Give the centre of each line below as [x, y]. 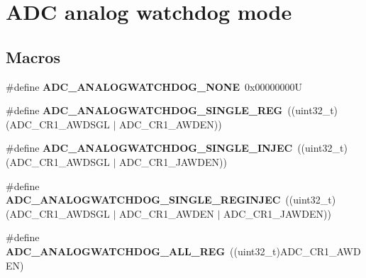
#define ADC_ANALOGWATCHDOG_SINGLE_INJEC [149, 148]
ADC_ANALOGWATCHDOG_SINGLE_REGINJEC [143, 200]
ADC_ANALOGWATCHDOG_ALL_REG [116, 251]
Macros [33, 56]
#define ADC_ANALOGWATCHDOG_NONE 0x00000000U [154, 86]
